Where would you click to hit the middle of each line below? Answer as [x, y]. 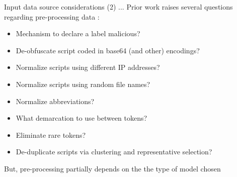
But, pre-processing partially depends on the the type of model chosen [112, 168]
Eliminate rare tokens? [51, 135]
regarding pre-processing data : [52, 16]
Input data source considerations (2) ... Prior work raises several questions [118, 7]
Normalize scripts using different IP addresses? [88, 67]
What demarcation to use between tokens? [82, 118]
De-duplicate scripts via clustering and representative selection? [114, 152]
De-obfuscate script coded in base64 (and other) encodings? [108, 50]
